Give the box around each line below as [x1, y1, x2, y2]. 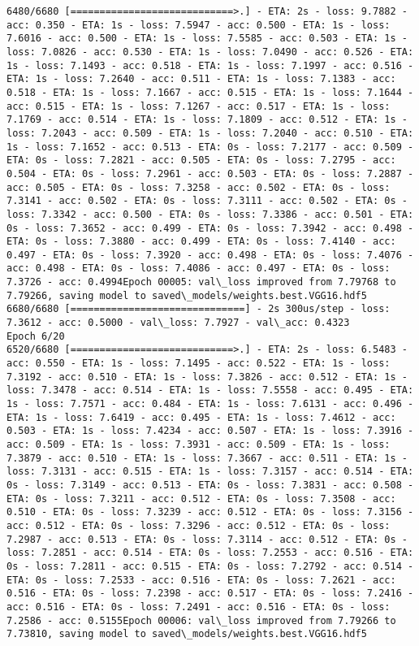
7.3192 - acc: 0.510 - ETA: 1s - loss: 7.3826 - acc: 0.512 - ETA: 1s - [6, 371, 408, 383]
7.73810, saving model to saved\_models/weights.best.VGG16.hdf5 [6, 628, 367, 640]
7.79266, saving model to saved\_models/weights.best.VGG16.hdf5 [6, 289, 367, 301]
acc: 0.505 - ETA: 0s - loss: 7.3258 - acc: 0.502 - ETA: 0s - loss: [6, 181, 391, 193]
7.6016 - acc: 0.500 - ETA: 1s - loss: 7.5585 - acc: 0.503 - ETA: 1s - [6, 33, 408, 45]
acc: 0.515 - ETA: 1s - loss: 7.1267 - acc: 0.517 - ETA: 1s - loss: [6, 100, 391, 112]
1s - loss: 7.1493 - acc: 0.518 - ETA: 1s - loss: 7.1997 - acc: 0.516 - [6, 59, 414, 72]
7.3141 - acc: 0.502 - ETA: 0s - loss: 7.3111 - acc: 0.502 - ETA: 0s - [6, 195, 408, 207]
